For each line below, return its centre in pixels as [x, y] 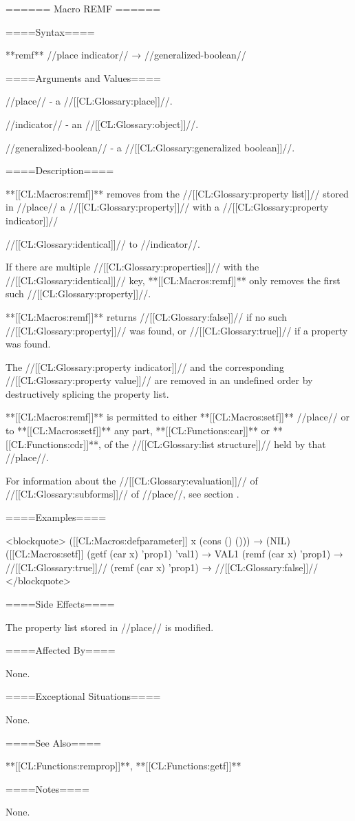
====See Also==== [53, 742]
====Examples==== [56, 517]
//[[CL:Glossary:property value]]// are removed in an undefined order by [159, 380]
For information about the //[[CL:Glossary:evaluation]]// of [132, 480]
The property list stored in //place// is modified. [110, 627]
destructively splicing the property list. [87, 393]
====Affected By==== [61, 650]
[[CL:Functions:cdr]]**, [53, 444]
